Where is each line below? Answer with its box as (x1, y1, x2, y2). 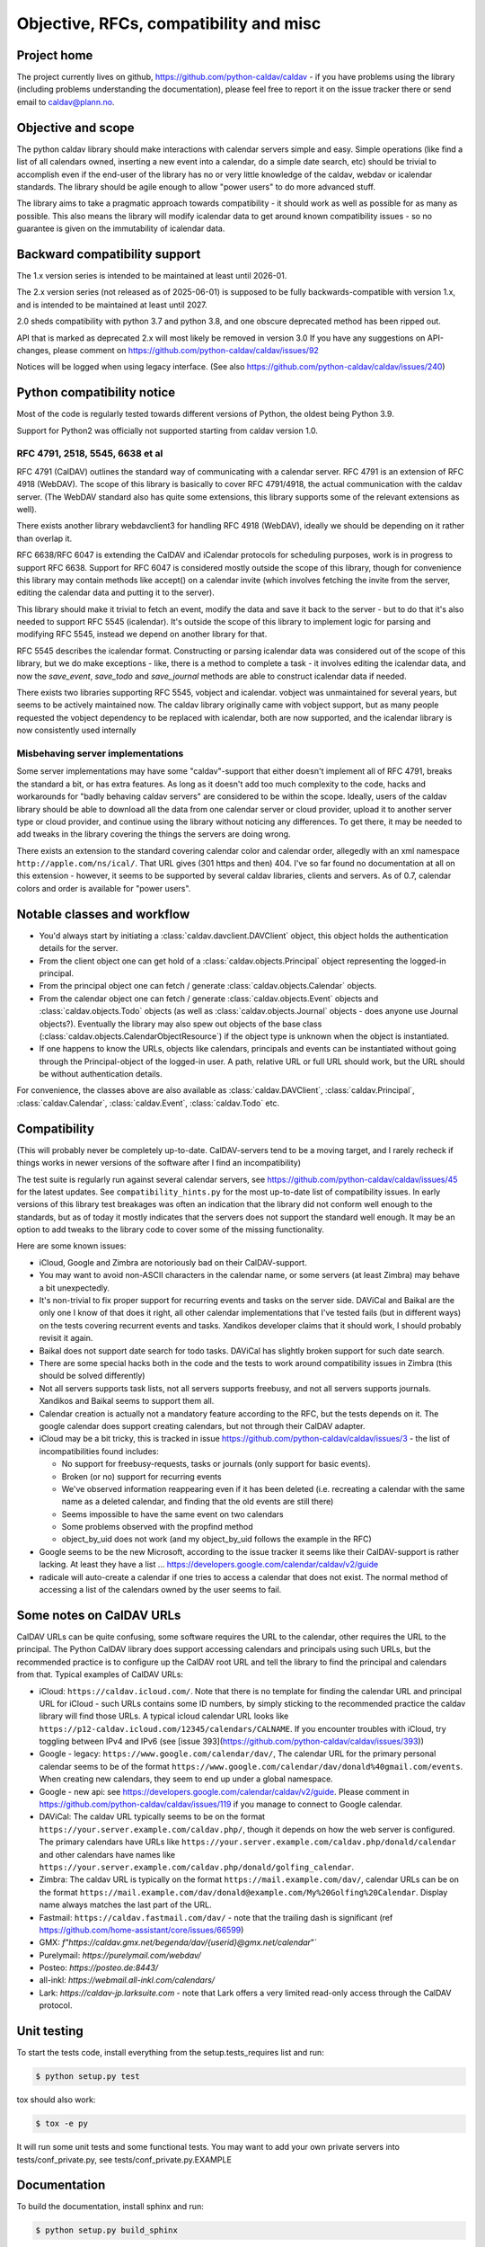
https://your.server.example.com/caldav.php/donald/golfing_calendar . (39, 1861, 355, 1872)
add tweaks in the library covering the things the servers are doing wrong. (16, 829, 291, 839)
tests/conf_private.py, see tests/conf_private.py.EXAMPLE (16, 2154, 233, 2165)
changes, (16, 344, 51, 355)
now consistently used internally (16, 724, 137, 736)
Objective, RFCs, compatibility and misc (16, 13, 322, 33)
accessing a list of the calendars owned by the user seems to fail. (39, 1585, 282, 1595)
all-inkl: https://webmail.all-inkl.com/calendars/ (39, 1975, 216, 1985)
